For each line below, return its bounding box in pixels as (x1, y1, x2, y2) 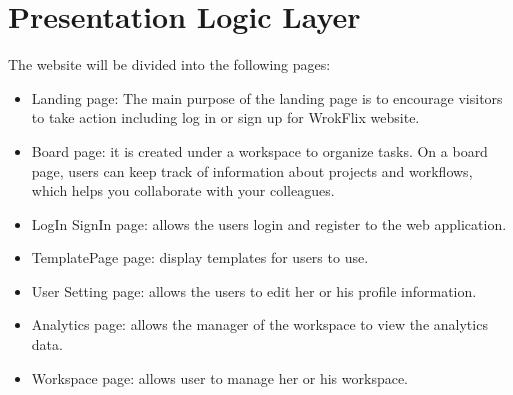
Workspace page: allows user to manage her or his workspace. (31, 367, 409, 388)
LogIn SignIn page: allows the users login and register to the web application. (31, 213, 507, 234)
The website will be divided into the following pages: (8, 54, 331, 75)
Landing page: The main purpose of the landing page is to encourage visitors (31, 87, 503, 108)
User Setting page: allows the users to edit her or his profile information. (31, 280, 477, 301)
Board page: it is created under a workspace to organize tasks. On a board (31, 140, 488, 161)
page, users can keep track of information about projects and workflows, (31, 160, 473, 181)
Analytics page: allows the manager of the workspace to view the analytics (31, 314, 488, 335)
